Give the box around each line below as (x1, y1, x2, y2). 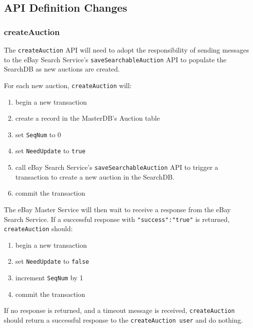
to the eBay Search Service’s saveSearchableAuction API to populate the (4, 54, 227, 64)
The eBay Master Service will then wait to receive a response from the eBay (4, 204, 231, 214)
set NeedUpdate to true (15, 146, 86, 156)
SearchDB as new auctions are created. (4, 64, 120, 74)
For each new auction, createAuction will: (4, 80, 132, 90)
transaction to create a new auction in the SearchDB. (15, 171, 175, 182)
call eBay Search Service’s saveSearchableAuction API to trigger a (15, 162, 218, 172)
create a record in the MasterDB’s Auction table (15, 113, 160, 123)
